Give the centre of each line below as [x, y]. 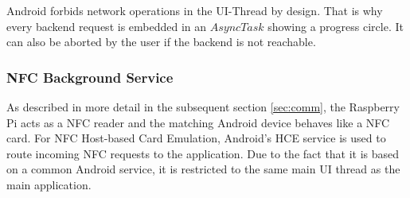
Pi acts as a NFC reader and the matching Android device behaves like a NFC [198, 122]
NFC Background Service [90, 77]
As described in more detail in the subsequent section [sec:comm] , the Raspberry [203, 107]
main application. [49, 184]
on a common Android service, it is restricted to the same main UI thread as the [203, 169]
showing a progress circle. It [336, 26]
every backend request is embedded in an [107, 26]
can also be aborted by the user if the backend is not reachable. [161, 42]
